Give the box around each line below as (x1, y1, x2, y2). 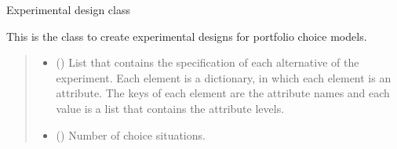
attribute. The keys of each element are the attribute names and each (56, 85, 390, 101)
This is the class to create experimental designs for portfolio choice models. (6, 27, 367, 44)
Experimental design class (6, 2, 130, 17)
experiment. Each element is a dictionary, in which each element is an (56, 69, 392, 85)
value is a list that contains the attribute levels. (56, 100, 285, 116)
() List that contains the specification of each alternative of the (56, 54, 359, 71)
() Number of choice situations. (56, 126, 206, 143)
